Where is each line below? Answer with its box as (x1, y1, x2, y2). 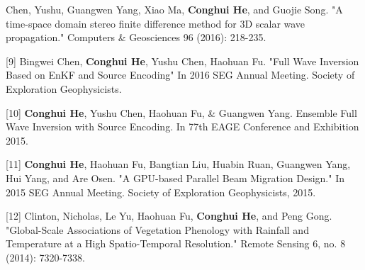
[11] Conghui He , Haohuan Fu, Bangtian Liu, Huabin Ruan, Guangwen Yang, (6, 157, 351, 171)
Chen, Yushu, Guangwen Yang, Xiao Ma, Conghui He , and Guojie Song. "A (6, 2, 343, 16)
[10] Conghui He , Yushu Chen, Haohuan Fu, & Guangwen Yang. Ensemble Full (6, 105, 357, 120)
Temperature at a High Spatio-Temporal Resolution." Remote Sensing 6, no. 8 (6, 236, 346, 251)
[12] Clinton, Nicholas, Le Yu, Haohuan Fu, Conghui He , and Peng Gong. (6, 208, 332, 223)
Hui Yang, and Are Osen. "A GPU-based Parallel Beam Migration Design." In (6, 170, 344, 185)
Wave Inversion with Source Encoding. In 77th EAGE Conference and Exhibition (6, 119, 359, 134)
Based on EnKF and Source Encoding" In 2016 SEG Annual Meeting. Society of (6, 67, 355, 82)
